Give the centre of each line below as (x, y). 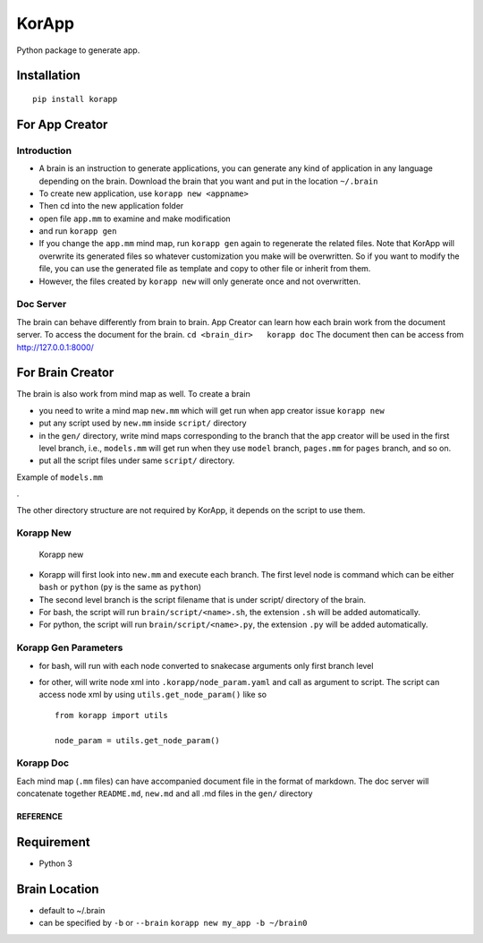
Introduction (44, 150)
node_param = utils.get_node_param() (138, 740)
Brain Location (58, 889)
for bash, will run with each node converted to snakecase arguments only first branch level (206, 665)
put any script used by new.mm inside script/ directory (143, 423)
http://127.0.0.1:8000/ (55, 347)
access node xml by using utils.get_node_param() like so (153, 695)
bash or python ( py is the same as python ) (120, 587)
